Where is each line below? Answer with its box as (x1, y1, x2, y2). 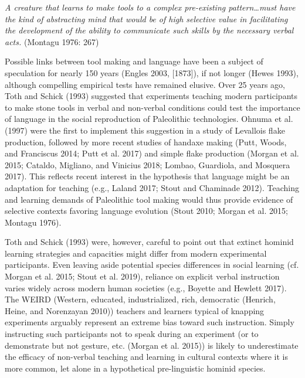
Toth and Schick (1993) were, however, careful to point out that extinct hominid (5, 236, 294, 248)
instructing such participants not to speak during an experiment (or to (5, 328, 259, 340)
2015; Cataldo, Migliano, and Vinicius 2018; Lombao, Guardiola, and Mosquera (5, 158, 290, 171)
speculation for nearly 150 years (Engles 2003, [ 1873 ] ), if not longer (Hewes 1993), (5, 66, 299, 79)
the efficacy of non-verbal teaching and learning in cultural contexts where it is (5, 350, 288, 363)
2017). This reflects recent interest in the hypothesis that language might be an (5, 170, 290, 182)
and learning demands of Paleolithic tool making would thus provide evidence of (5, 193, 293, 205)
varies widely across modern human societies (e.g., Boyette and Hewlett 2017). (5, 281, 287, 294)
